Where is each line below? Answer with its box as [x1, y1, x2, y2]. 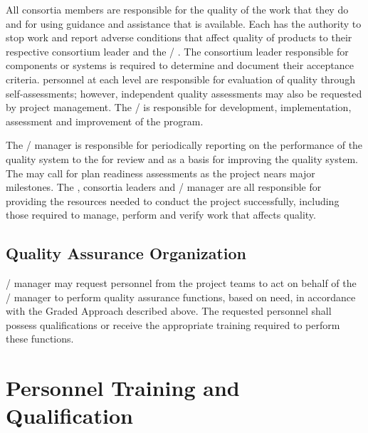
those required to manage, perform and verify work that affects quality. [6, 207, 316, 222]
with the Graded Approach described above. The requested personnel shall [6, 303, 332, 318]
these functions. [6, 331, 74, 346]
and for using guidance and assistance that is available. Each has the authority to [6, 16, 362, 31]
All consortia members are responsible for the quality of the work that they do [6, 2, 349, 16]
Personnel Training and [6, 373, 240, 402]
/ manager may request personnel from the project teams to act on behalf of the [6, 276, 357, 291]
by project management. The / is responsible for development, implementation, [6, 100, 352, 115]
